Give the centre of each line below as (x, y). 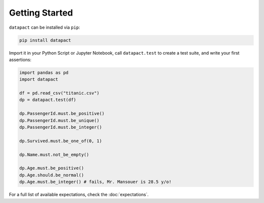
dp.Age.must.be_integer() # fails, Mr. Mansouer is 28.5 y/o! (95, 182)
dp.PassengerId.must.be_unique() (59, 120)
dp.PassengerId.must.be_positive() (62, 114)
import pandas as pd (44, 72)
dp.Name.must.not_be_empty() (54, 154)
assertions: (20, 60)
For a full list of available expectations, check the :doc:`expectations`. (79, 195)
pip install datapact (45, 40)
